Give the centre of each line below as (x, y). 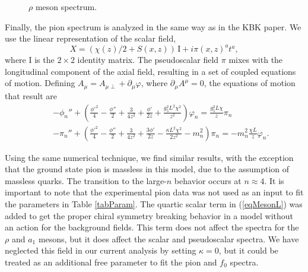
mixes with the (256, 60)
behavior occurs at (208, 180)
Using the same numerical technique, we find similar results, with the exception (149, 157)
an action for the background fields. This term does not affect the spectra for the (152, 227)
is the (45, 60)
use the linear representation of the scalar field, (91, 38)
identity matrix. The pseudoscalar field (148, 60)
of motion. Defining (40, 83)
